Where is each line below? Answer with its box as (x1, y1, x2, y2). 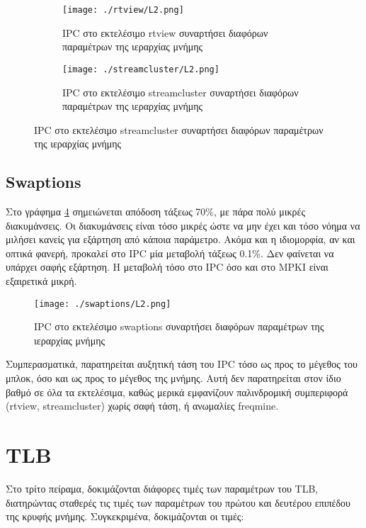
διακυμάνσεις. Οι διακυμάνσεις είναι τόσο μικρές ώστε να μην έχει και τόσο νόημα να (6, 218, 360, 232)
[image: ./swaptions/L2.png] (34, 298, 171, 309)
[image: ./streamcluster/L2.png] (62, 64, 219, 74)
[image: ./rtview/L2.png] (62, 5, 184, 15)
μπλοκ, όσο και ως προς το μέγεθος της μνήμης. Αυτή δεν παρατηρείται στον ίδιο (6, 371, 341, 386)
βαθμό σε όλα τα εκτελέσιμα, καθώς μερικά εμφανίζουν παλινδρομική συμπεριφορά (6, 384, 348, 399)
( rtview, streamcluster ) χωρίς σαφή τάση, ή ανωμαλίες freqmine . (6, 398, 279, 413)
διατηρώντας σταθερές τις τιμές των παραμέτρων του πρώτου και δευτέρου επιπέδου (6, 495, 350, 510)
